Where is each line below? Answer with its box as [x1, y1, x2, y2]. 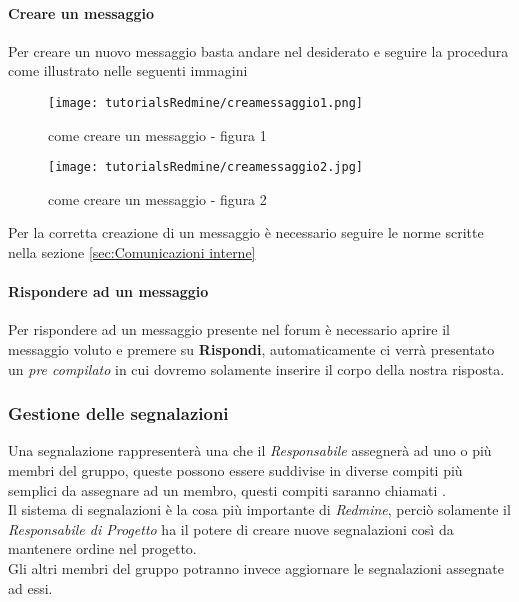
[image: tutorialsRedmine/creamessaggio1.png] [48, 95, 363, 110]
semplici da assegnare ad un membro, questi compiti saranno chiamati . [8, 479, 446, 500]
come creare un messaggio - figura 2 [48, 188, 267, 209]
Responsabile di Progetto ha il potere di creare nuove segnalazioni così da [8, 518, 454, 539]
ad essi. [8, 577, 53, 598]
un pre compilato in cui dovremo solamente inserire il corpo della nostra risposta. [8, 358, 505, 379]
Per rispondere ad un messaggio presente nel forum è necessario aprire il [8, 319, 450, 340]
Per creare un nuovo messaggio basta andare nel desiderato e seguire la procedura [8, 40, 509, 61]
